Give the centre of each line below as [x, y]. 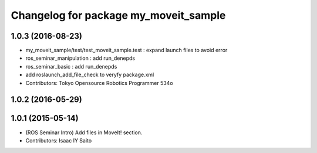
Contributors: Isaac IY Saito [59, 140]
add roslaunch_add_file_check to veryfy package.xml [90, 75]
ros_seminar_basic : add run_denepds [71, 66]
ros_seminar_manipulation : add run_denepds [80, 58]
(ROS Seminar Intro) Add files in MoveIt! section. [84, 132]
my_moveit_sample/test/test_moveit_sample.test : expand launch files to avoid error [127, 50]
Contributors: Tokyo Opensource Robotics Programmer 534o [99, 83]
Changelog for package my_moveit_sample [118, 15]
